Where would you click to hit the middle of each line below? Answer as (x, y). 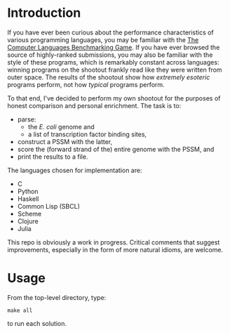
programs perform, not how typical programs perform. (86, 84)
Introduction (44, 13)
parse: (27, 119)
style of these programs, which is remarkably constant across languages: (113, 62)
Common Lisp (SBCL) (49, 206)
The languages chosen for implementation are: (75, 170)
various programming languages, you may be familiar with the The (103, 39)
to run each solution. (37, 323)
